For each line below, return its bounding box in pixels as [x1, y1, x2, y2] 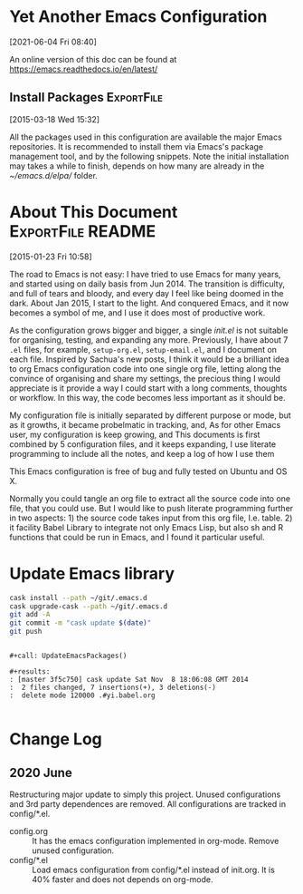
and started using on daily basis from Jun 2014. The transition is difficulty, [9, 278, 285, 289]
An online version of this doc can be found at [9, 53, 177, 64]
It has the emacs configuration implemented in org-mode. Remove [32, 836, 279, 846]
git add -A [9, 610, 51, 619]
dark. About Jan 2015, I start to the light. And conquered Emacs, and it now [9, 297, 289, 308]
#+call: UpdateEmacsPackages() [9, 651, 128, 660]
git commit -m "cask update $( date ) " [9, 618, 152, 627]
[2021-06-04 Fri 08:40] [9, 36, 98, 47]
